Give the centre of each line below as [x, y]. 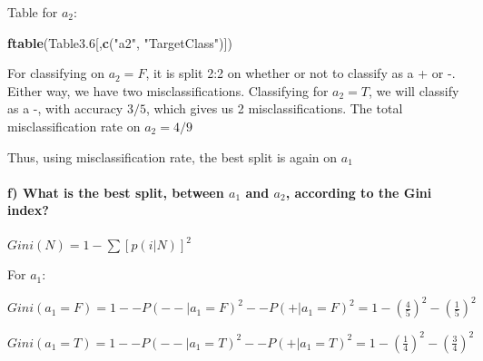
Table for [33, 12]
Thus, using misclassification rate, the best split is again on [172, 156]
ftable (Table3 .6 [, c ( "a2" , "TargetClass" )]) [120, 42]
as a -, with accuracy [65, 108]
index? [28, 210]
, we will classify [414, 90]
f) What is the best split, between [116, 192]
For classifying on [56, 73]
